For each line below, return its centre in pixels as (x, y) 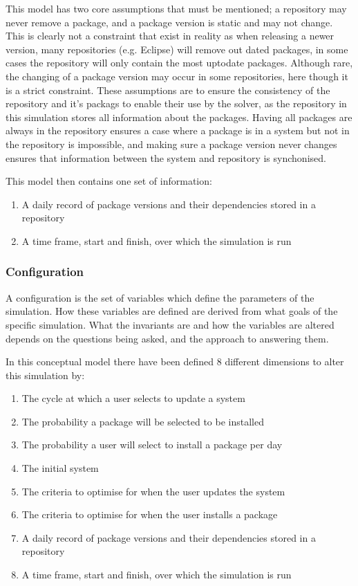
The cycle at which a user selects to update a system (133, 398)
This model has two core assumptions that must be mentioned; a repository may (176, 8)
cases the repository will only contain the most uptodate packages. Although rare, (179, 63)
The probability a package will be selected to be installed (143, 421)
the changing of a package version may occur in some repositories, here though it (177, 76)
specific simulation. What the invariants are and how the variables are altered (170, 324)
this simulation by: (45, 375)
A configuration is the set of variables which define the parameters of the (160, 297)
